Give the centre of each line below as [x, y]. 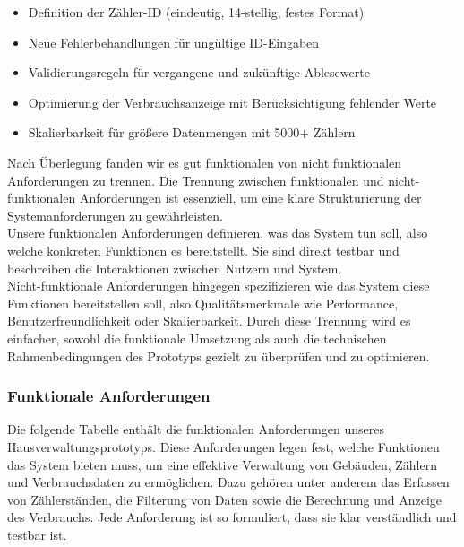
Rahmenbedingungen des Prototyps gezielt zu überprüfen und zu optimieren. [219, 356]
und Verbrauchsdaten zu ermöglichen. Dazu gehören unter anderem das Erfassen [228, 482]
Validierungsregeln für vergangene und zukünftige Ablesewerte [199, 72]
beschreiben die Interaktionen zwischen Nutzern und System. [175, 268]
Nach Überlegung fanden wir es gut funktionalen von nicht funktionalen [205, 162]
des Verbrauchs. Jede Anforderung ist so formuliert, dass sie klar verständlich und [232, 517]
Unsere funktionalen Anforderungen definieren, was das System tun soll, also [218, 233]
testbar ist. [37, 534]
